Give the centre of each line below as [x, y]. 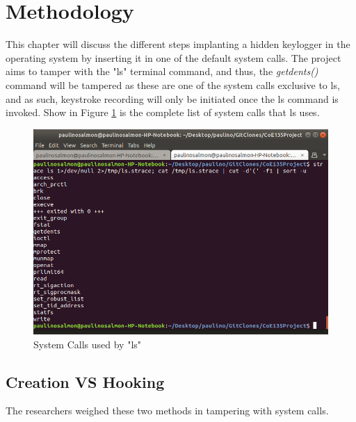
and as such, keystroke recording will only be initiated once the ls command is [172, 98]
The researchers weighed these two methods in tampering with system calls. [167, 411]
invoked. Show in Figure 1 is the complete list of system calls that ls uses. [163, 112]
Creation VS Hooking [85, 381]
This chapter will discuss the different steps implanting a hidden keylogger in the [178, 44]
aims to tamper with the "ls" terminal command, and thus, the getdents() [162, 71]
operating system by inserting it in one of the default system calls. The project [173, 57]
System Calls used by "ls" [88, 344]
